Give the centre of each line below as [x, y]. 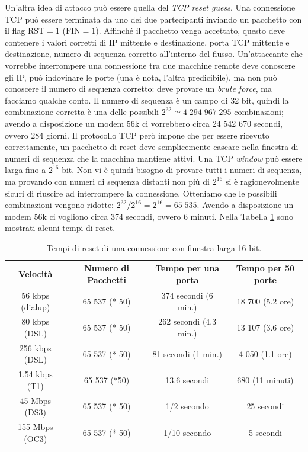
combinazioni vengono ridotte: [60, 205]
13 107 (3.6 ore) [265, 327]
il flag [15, 31]
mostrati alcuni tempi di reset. [60, 228]
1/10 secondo [187, 432]
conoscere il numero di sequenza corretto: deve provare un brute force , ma [138, 89]
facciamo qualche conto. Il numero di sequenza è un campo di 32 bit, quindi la [147, 100]
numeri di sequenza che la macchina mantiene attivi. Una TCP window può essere [154, 158]
